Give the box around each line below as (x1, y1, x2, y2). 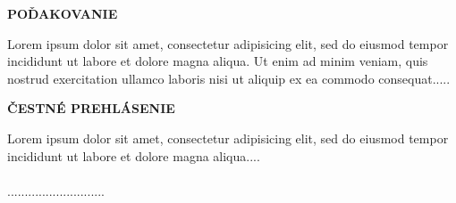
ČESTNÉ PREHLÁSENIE (7, 99, 175, 118)
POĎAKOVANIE (7, 4, 118, 22)
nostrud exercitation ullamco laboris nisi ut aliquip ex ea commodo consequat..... (7, 69, 451, 87)
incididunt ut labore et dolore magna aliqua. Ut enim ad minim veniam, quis (7, 52, 428, 70)
